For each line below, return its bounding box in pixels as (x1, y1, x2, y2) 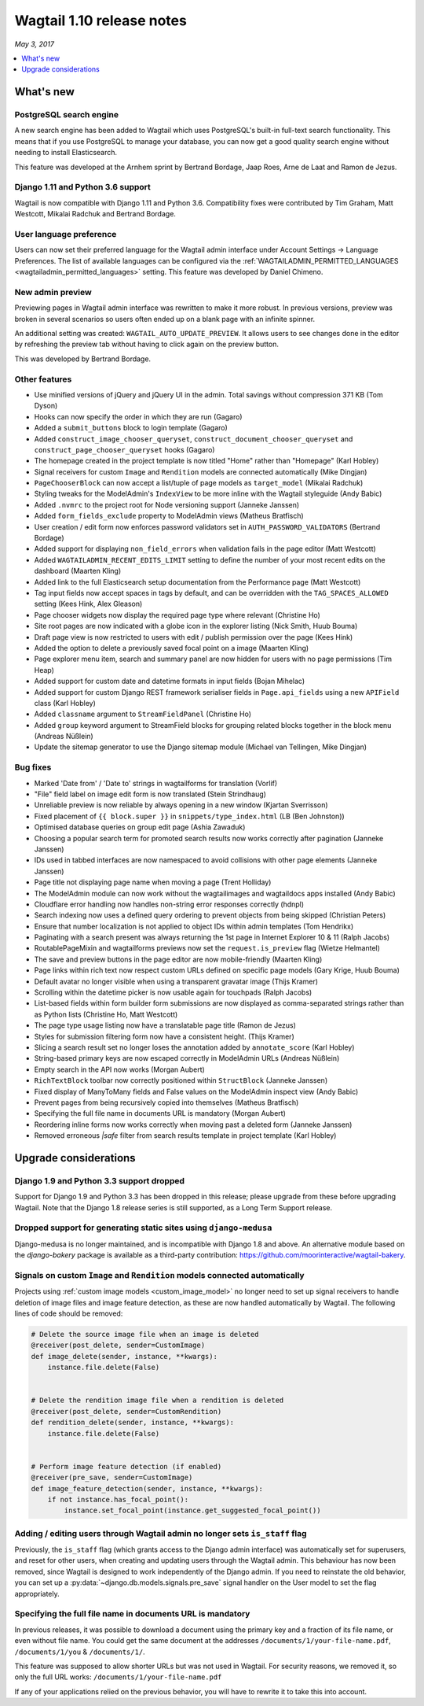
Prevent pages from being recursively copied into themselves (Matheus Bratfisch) (34, 1098, 299, 1107)
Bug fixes (14, 762, 52, 773)
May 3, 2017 (14, 39, 55, 49)
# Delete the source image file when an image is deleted (31, 1330, 259, 1339)
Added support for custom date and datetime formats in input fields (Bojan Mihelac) (34, 677, 305, 686)
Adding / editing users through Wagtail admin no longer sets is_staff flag (14, 1527, 307, 1538)
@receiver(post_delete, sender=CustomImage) (31, 1341, 206, 1350)
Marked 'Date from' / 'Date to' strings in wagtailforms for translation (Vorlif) (34, 778, 278, 788)
